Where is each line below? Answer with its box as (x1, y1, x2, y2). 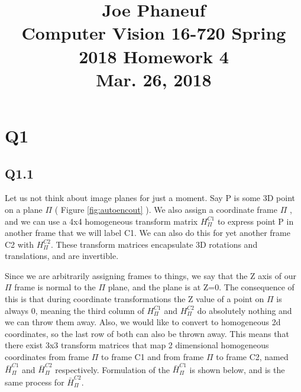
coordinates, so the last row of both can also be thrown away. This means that (5, 327, 289, 339)
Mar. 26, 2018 (96, 67, 212, 91)
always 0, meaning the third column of (5, 304, 144, 316)
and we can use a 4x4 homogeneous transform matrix (5, 215, 198, 227)
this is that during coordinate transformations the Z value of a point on (5, 293, 264, 305)
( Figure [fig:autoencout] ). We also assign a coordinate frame (54, 203, 277, 215)
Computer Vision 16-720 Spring (21, 21, 286, 45)
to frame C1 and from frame (101, 351, 204, 363)
